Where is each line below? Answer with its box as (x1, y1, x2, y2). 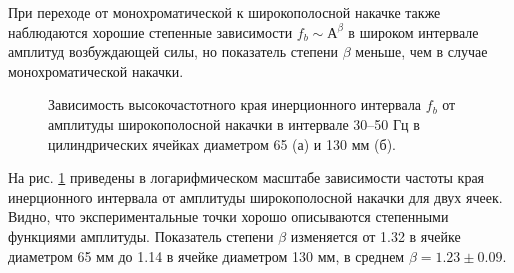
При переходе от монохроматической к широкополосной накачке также (8, 2, 441, 22)
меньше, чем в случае (355, 41, 488, 62)
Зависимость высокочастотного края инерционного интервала (48, 94, 422, 115)
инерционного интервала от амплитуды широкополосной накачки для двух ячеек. (8, 186, 503, 207)
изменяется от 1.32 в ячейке (290, 225, 461, 246)
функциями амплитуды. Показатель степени (8, 225, 274, 246)
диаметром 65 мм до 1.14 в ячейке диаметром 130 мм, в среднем (8, 245, 405, 266)
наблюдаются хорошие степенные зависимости (8, 21, 293, 42)
